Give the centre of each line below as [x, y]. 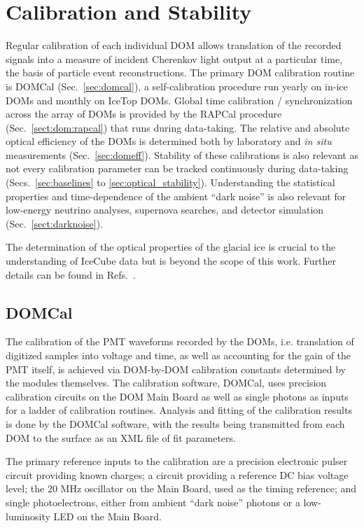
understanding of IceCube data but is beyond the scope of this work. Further [171, 261]
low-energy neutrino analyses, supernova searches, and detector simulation [165, 210]
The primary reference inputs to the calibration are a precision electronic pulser [177, 461]
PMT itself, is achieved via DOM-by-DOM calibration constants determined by [176, 369]
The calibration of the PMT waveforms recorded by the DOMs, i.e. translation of [180, 341]
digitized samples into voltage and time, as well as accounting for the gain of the [178, 355]
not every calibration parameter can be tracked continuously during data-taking [177, 168]
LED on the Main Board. [107, 516]
